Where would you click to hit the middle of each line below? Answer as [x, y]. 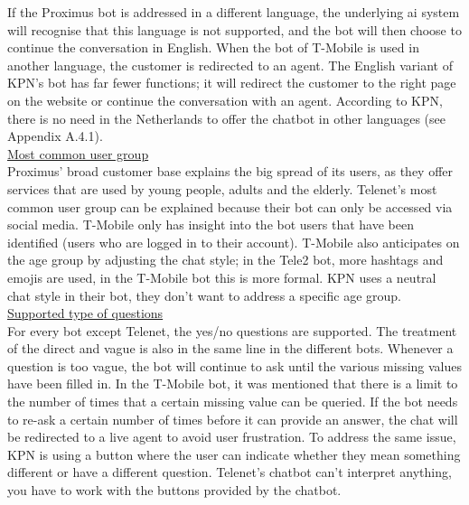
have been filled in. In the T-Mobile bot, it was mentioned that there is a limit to [233, 383]
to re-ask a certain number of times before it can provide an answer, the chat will [233, 419]
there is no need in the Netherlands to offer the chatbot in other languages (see [226, 118]
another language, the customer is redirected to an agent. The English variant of [230, 65]
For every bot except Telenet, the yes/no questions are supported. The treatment [232, 330]
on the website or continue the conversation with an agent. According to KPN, [225, 100]
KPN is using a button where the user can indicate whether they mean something [234, 454]
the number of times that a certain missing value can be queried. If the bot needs [233, 402]
